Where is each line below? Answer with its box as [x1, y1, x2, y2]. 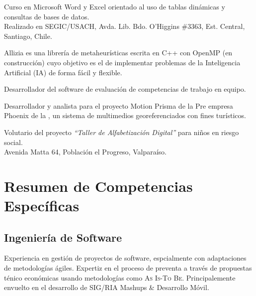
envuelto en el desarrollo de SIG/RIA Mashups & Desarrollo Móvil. [4, 282, 209, 293]
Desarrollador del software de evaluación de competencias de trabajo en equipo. [4, 84, 246, 94]
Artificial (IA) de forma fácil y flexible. [4, 67, 122, 77]
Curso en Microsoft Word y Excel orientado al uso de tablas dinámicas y [4, 1, 225, 11]
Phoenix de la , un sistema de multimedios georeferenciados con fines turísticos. [4, 110, 246, 121]
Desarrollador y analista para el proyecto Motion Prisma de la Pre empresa [4, 100, 233, 111]
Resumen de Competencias [4, 175, 193, 196]
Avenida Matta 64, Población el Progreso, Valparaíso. [4, 147, 167, 157]
